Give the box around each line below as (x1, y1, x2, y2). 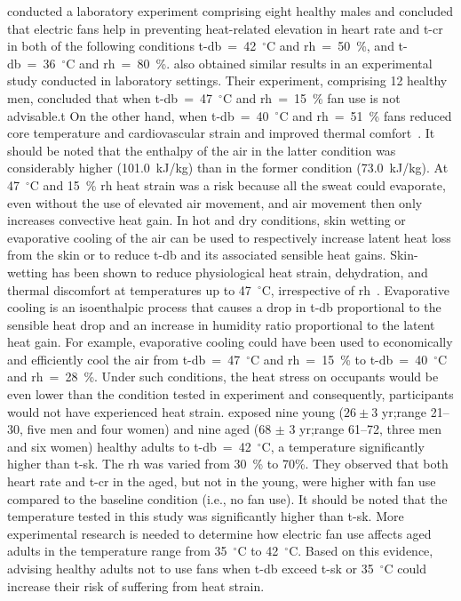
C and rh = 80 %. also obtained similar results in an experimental (66, 53, 433, 72)
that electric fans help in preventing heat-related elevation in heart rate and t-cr (7, 19, 443, 37)
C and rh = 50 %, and (266, 36, 394, 55)
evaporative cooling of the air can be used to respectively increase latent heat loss (7, 228, 451, 246)
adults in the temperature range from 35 (7, 541, 227, 560)
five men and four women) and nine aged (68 (27, 420, 272, 438)
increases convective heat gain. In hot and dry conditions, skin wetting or (7, 211, 406, 229)
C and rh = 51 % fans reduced (279, 106, 452, 124)
